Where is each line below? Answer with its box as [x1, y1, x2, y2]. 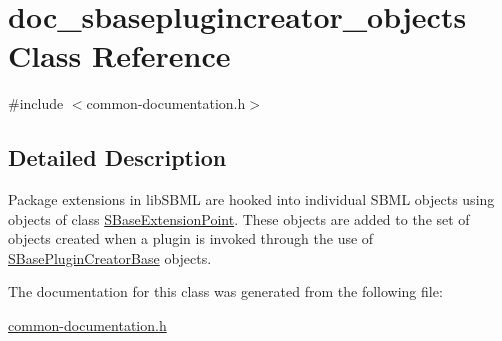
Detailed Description [8, 142, 227, 173]
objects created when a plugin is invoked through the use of [8, 228, 374, 249]
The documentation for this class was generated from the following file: [8, 281, 443, 302]
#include [8, 93, 64, 114]
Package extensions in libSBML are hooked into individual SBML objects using [8, 189, 495, 210]
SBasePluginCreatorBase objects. [8, 247, 212, 268]
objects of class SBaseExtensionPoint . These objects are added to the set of [8, 208, 470, 229]
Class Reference [8, 35, 231, 76]
